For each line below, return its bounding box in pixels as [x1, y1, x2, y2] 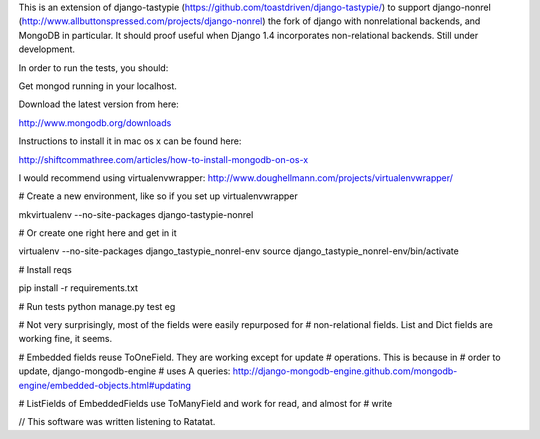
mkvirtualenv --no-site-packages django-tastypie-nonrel [18, 208, 254, 220]
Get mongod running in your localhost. [18, 80, 177, 92]
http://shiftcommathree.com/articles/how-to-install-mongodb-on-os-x [18, 153, 309, 165]
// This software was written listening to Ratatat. [18, 416, 216, 428]
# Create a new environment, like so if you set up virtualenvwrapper [18, 190, 299, 202]
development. [18, 43, 75, 55]
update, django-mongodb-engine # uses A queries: [18, 365, 231, 377]
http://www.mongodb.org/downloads [18, 116, 172, 129]
